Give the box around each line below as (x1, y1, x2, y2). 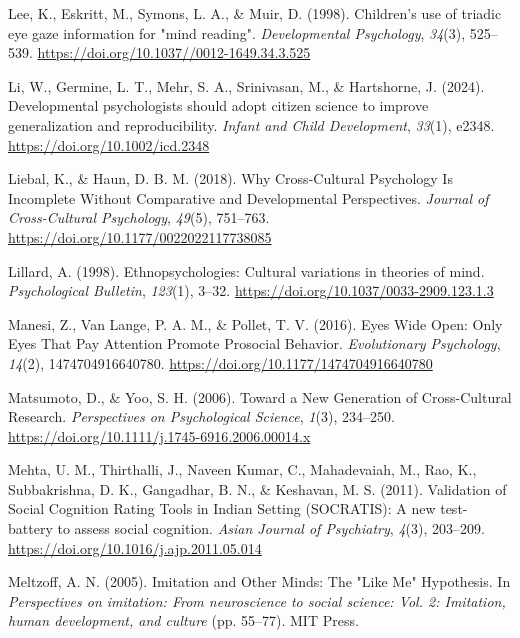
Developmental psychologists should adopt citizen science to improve (8, 95, 429, 116)
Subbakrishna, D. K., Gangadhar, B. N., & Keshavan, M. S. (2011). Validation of (8, 478, 507, 499)
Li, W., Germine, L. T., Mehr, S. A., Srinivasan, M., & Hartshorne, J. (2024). (8, 75, 485, 96)
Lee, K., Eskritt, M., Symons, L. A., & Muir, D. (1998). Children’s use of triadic (8, 3, 502, 23)
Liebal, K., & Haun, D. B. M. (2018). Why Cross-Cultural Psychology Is (8, 168, 453, 189)
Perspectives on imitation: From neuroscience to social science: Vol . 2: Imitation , (8, 590, 506, 611)
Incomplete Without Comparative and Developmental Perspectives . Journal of (8, 187, 489, 208)
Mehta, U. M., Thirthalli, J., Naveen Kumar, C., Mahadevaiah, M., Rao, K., (8, 459, 477, 480)
